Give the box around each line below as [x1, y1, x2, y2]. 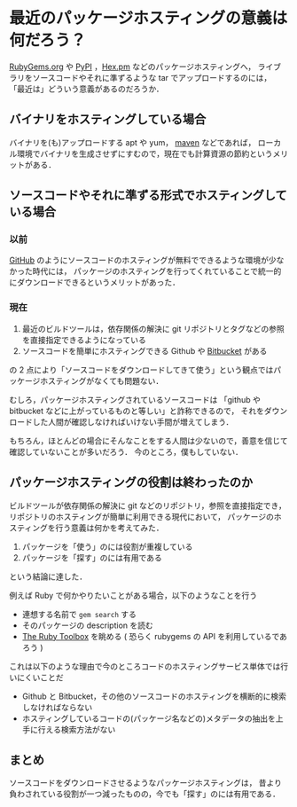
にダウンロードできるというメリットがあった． [9, 277, 180, 288]
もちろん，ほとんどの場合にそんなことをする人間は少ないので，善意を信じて [9, 435, 288, 446]
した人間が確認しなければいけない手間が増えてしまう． [32, 416, 234, 427]
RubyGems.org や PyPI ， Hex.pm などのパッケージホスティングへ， [9, 61, 256, 72]
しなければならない [21, 701, 93, 712]
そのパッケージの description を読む [21, 620, 153, 631]
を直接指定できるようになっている [21, 334, 146, 345]
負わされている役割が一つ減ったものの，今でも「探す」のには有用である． [9, 788, 281, 799]
